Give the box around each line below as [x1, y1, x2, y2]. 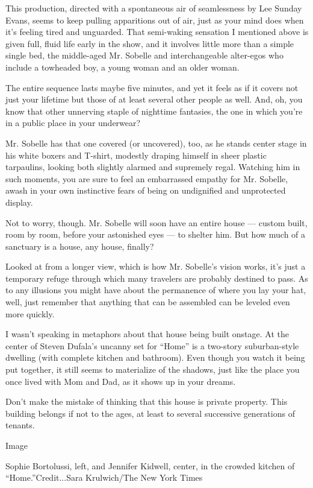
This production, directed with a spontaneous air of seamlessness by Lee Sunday [5, 2, 302, 14]
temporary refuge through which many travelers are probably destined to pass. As [5, 271, 308, 284]
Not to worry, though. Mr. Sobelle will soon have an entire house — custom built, [5, 216, 308, 229]
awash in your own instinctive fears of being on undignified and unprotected [5, 184, 286, 197]
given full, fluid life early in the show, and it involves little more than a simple [5, 37, 294, 49]
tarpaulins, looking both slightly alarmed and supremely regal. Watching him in [5, 160, 300, 173]
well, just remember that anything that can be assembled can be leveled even [5, 296, 290, 308]
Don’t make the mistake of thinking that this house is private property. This [5, 395, 288, 408]
